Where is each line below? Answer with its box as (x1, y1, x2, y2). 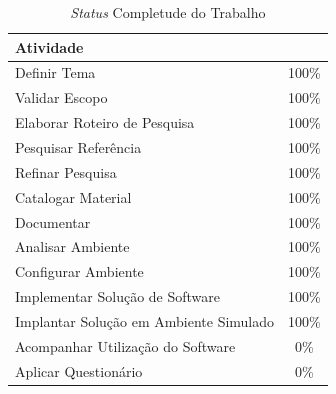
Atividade (15, 36, 84, 57)
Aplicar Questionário (15, 360, 143, 381)
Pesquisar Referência (15, 136, 142, 157)
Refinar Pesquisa (15, 161, 117, 182)
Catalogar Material (15, 186, 132, 207)
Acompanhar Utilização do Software (15, 335, 236, 356)
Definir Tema (15, 62, 96, 83)
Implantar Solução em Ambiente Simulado (15, 310, 275, 331)
